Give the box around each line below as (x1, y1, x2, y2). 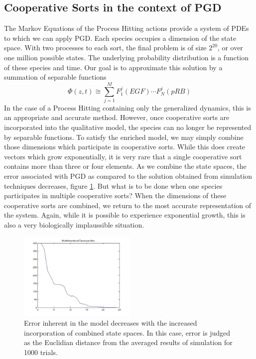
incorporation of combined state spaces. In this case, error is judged (24, 327, 231, 338)
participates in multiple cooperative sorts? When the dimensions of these (4, 190, 227, 201)
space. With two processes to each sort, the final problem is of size (4, 42, 207, 53)
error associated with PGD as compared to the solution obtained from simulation (4, 171, 253, 181)
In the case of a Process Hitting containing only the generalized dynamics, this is (4, 102, 251, 113)
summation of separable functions (4, 72, 107, 82)
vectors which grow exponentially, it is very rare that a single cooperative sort (4, 151, 242, 161)
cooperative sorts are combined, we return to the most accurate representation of (4, 200, 252, 210)
